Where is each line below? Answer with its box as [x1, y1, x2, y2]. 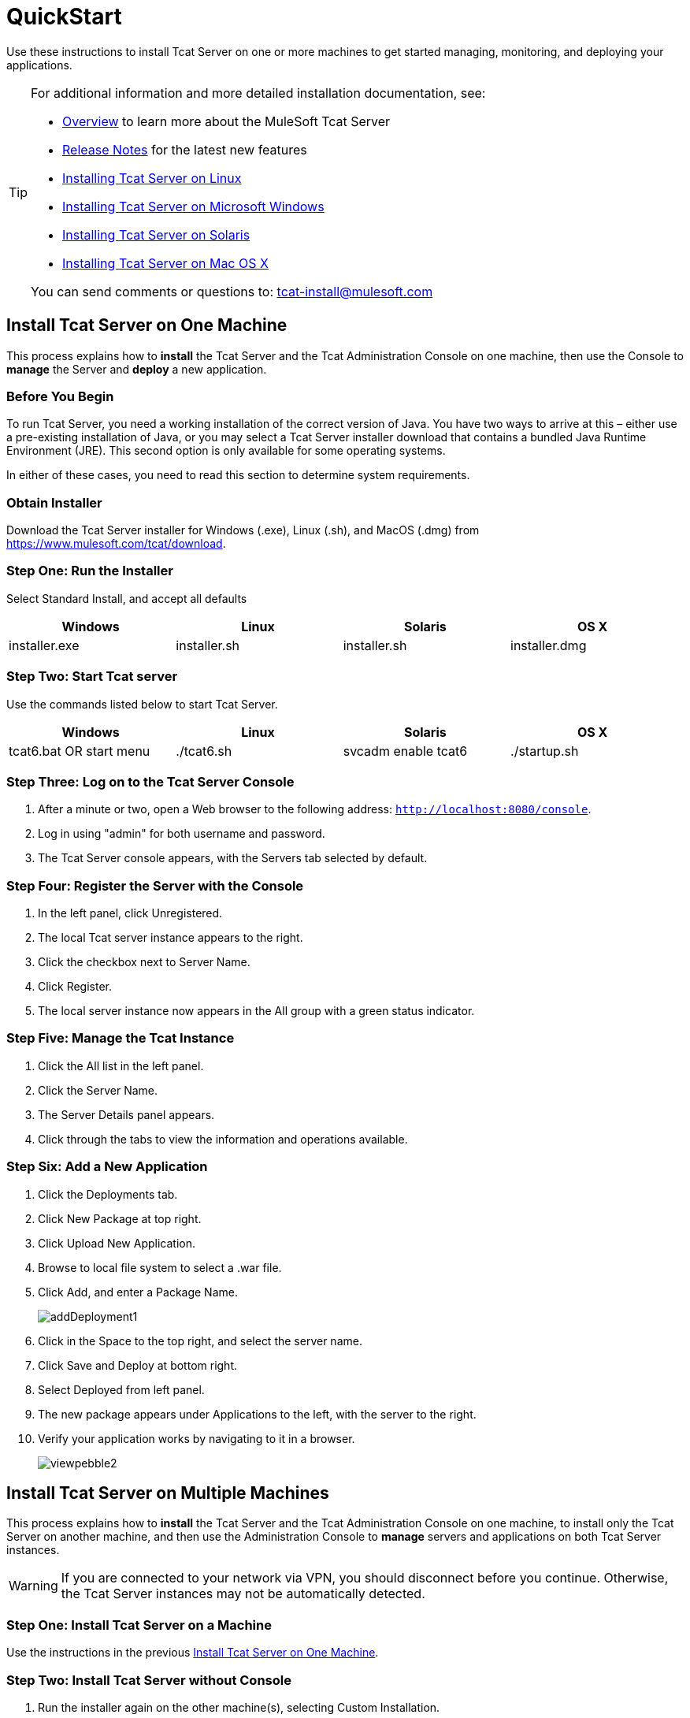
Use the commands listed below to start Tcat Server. [6, 697, 278, 711]
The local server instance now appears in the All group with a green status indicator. [38, 1004, 475, 1018]
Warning [9, 1578, 58, 1594]
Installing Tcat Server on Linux [62, 169, 242, 186]
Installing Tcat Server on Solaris [62, 226, 250, 243]
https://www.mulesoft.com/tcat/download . [6, 537, 226, 551]
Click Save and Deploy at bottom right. [38, 1358, 237, 1372]
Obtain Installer [6, 494, 102, 511]
